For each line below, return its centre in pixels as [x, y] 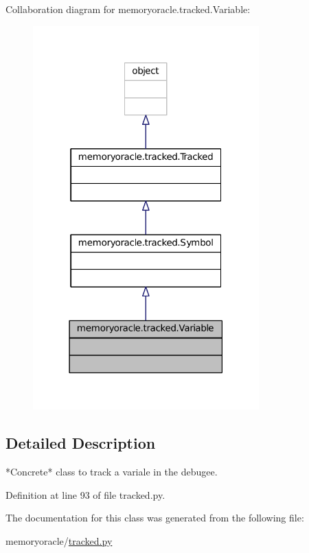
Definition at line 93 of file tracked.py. [85, 494]
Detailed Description [81, 443]
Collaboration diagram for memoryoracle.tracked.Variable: [128, 9]
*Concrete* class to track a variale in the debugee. [112, 471]
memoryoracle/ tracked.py [59, 540]
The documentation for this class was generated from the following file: [155, 518]
